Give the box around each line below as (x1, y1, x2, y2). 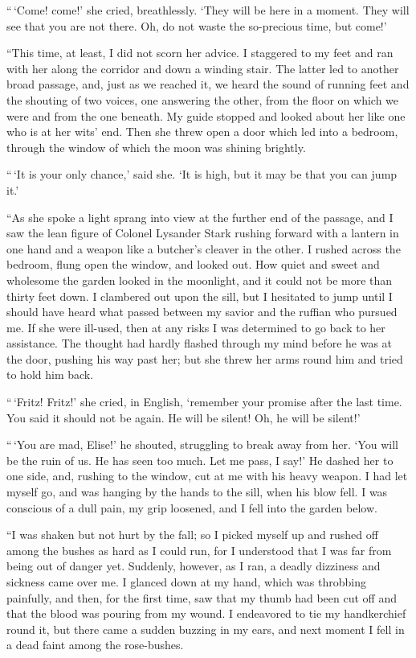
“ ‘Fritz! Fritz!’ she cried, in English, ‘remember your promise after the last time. (6, 393, 402, 410)
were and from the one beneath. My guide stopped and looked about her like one (6, 107, 406, 124)
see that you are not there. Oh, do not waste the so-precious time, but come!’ (6, 17, 387, 34)
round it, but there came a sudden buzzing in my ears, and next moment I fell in (6, 620, 405, 637)
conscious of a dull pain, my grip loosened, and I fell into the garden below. (6, 499, 377, 516)
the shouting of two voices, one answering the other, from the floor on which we (6, 91, 399, 108)
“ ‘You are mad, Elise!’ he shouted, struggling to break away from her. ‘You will (6, 436, 398, 453)
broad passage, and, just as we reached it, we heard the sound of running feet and (6, 76, 410, 93)
